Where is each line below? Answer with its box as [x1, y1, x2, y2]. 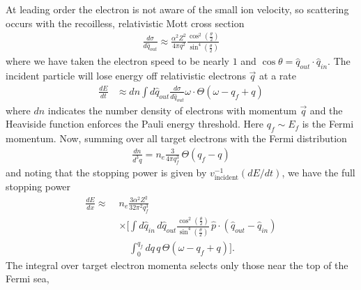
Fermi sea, [6, 271, 49, 286]
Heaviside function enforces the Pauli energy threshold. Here [6, 116, 264, 131]
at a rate [259, 68, 296, 83]
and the [309, 102, 343, 117]
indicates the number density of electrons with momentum [47, 102, 297, 117]
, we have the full [282, 165, 355, 179]
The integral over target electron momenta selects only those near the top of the [6, 257, 348, 272]
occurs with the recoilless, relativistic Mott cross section [6, 15, 245, 30]
